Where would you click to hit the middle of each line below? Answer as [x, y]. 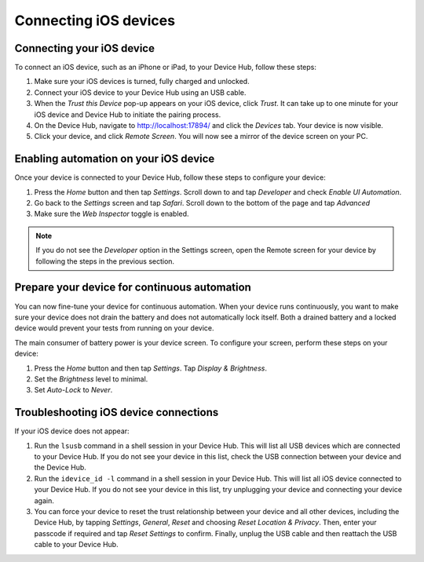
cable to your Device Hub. [76, 545]
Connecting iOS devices [95, 20]
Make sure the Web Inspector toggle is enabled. [111, 214]
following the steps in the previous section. [105, 261]
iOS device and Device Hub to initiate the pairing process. [128, 115]
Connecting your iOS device [84, 48]
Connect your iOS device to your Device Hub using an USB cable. [140, 92]
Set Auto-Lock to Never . [73, 390]
